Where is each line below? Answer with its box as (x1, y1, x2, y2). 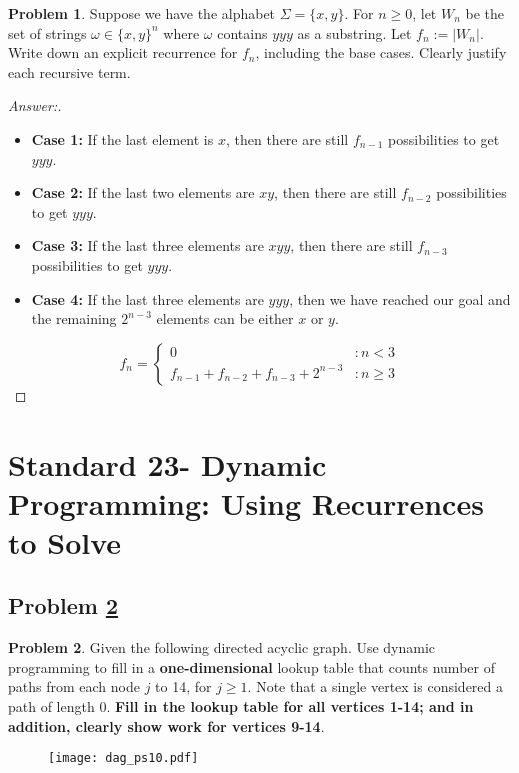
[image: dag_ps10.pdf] (48, 751, 199, 766)
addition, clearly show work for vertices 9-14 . (8, 715, 325, 736)
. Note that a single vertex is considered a (247, 676, 503, 697)
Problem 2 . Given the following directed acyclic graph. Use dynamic (8, 637, 436, 658)
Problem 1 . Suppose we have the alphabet (8, 3, 276, 23)
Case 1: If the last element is (31, 128, 214, 149)
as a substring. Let (297, 22, 412, 43)
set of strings (8, 22, 87, 43)
